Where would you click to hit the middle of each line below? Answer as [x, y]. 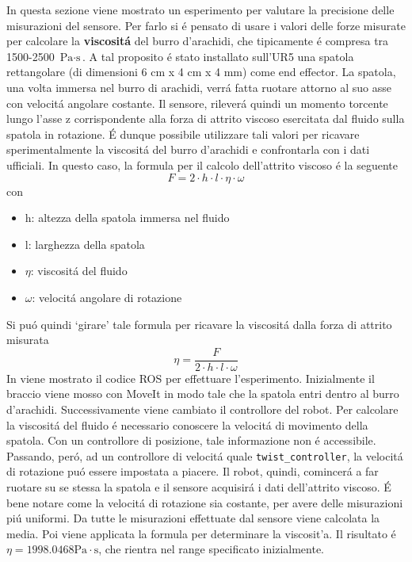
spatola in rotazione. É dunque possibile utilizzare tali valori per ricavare [183, 134]
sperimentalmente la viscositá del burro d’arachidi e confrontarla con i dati [188, 149]
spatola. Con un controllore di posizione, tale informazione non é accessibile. [191, 440]
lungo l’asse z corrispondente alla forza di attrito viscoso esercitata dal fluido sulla [206, 119]
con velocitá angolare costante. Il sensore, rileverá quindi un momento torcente [197, 103]
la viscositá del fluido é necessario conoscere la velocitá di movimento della [187, 424]
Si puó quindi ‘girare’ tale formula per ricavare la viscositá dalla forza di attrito [199, 324]
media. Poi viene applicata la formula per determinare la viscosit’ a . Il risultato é [201, 533]
